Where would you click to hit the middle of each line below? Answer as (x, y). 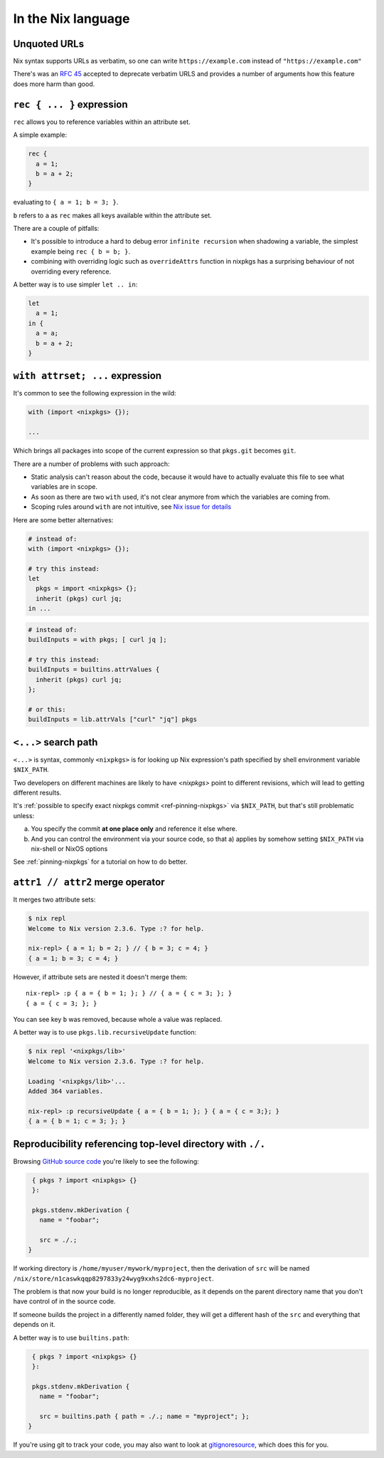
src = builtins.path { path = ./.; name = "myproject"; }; (144, 1416)
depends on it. (34, 1325)
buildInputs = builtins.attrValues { (94, 669)
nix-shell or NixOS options (69, 849)
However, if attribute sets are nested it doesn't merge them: (100, 977)
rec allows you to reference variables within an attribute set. (102, 122)
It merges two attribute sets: (54, 900)
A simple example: (40, 135)
